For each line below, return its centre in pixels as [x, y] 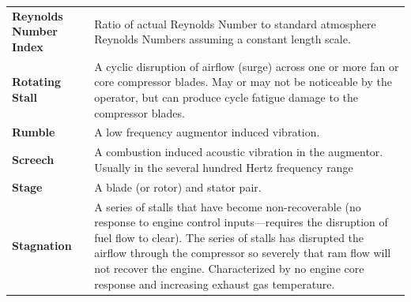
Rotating [36, 82]
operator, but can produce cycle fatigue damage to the [226, 97]
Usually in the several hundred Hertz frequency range [224, 167]
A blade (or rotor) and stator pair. [178, 186]
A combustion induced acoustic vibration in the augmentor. [239, 152]
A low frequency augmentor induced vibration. [207, 132]
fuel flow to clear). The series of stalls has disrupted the [229, 237]
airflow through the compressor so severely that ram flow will [243, 253]
